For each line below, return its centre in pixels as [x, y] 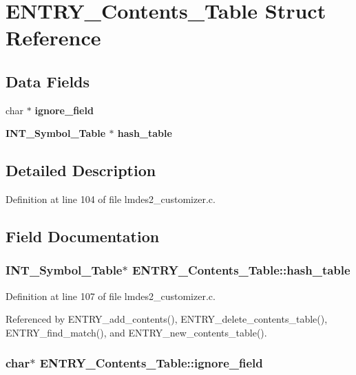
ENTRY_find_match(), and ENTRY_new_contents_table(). [136, 332]
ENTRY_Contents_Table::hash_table [241, 270]
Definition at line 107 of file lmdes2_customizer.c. [111, 296]
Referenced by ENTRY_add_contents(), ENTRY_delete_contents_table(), [167, 319]
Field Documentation [83, 236]
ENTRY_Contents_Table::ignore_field [151, 363]
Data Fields [48, 81]
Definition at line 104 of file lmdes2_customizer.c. [111, 199]
